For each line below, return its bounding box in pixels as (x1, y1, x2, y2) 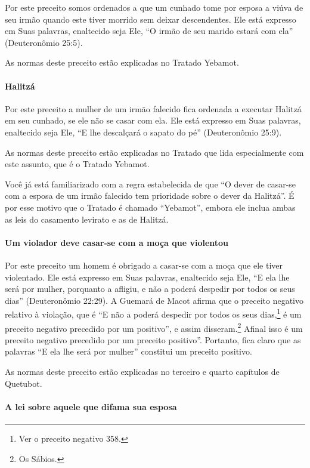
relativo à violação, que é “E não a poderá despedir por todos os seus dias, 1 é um (5, 306, 302, 320)
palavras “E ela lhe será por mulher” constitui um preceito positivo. (5, 345, 252, 358)
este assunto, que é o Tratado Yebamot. (5, 158, 150, 170)
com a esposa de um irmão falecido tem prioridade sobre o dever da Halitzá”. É (5, 189, 294, 202)
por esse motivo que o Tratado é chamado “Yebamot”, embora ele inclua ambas (5, 201, 296, 213)
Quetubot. (5, 377, 42, 389)
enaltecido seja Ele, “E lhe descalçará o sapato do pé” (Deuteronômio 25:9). (5, 125, 282, 138)
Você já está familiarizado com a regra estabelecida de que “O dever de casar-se (5, 177, 296, 190)
